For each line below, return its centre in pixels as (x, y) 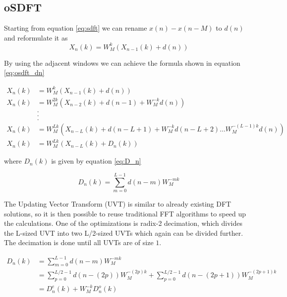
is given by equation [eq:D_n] (96, 161)
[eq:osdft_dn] (24, 72)
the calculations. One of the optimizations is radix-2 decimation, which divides (123, 223)
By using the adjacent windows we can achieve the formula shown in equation (122, 63)
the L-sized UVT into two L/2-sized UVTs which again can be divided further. (124, 233)
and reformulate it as (36, 37)
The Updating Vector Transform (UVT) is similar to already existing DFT (118, 204)
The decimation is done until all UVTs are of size (79, 242)
